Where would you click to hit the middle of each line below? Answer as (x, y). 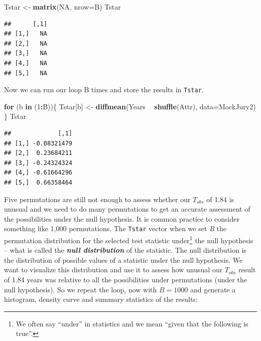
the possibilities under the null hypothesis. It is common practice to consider (122, 218)
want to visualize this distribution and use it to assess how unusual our (113, 270)
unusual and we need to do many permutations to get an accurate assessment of (127, 209)
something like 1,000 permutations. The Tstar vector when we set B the (115, 228)
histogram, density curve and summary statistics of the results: (101, 299)
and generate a (213, 289)
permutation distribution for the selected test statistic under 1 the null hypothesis (129, 239)
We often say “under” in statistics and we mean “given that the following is (132, 323)
